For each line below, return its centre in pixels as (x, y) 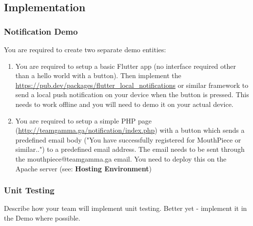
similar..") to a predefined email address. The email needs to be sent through (130, 149)
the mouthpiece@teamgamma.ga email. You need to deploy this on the (121, 158)
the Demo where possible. (42, 217)
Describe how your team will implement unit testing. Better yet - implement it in (126, 208)
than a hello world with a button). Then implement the (98, 75)
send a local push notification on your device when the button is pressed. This (132, 94)
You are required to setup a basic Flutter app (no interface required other (126, 66)
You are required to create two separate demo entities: (85, 49)
